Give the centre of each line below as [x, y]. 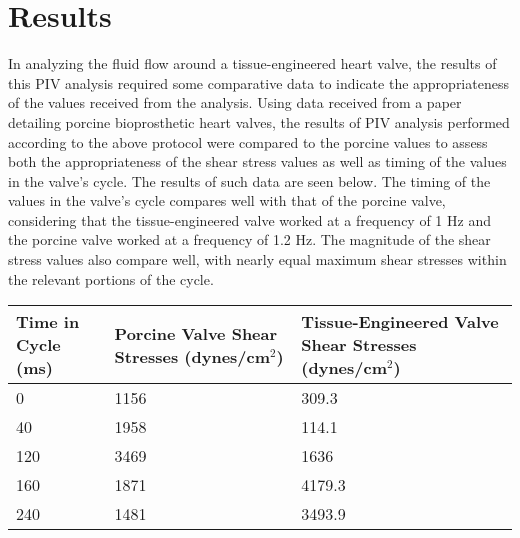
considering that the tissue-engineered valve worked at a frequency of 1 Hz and [249, 219]
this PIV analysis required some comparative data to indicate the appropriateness [258, 82]
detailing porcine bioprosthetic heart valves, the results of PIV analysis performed [259, 121]
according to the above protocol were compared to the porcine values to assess [248, 141]
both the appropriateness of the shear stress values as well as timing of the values [257, 161]
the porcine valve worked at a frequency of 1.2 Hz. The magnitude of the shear [249, 239]
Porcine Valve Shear [196, 333]
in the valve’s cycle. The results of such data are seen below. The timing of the [249, 180]
